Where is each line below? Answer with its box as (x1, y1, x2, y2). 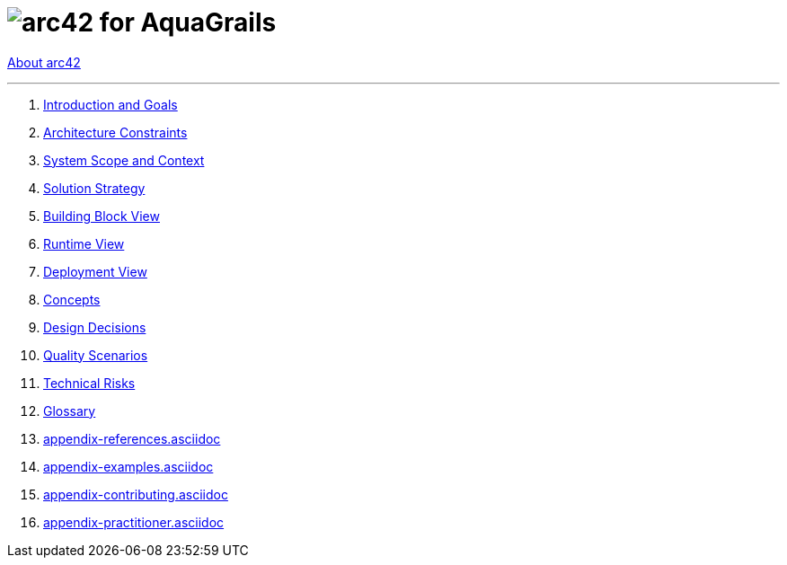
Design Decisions (43, 319, 146, 335)
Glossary (43, 402, 96, 419)
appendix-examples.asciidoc (43, 458, 214, 474)
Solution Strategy (43, 180, 146, 196)
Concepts (43, 291, 101, 307)
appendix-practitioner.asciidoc (43, 514, 225, 530)
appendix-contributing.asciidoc (43, 486, 228, 502)
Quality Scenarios (43, 347, 148, 363)
